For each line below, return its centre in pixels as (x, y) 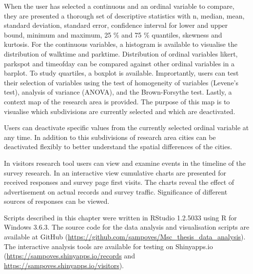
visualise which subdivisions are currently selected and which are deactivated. (120, 111)
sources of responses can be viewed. (57, 201)
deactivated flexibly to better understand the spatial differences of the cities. (118, 147)
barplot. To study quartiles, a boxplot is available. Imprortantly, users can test (121, 73)
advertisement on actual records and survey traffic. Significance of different (116, 191)
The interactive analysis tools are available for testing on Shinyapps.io (108, 246)
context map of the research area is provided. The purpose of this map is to (117, 101)
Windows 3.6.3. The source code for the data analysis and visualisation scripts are (127, 227)
